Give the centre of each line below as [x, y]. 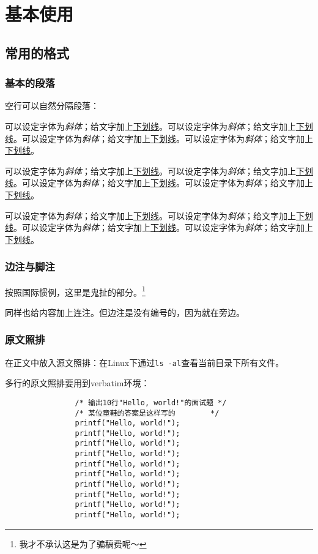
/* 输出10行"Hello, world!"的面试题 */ [151, 402]
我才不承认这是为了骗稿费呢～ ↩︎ [83, 543]
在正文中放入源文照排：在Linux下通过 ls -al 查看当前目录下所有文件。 [145, 362]
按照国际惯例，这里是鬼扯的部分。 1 [75, 291]
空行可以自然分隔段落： [52, 106]
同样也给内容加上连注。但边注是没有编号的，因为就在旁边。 [125, 312]
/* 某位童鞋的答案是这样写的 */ [147, 413]
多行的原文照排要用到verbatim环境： [77, 383]
